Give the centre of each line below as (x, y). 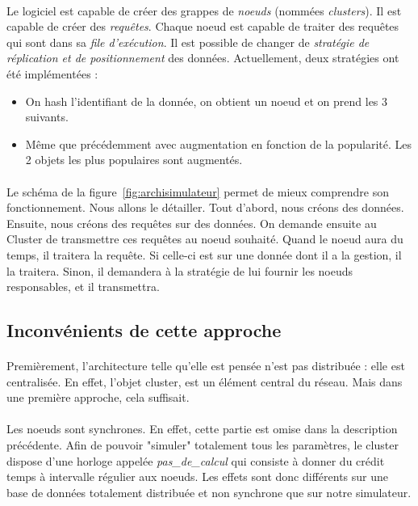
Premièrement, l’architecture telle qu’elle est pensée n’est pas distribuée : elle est (206, 366)
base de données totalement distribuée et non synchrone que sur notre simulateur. (209, 492)
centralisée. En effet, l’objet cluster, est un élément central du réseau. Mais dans (205, 381)
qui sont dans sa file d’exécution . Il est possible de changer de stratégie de (188, 42)
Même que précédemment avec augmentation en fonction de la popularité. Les (219, 143)
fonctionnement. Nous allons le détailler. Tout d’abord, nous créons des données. (205, 207)
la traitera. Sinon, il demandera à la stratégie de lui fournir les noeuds (180, 270)
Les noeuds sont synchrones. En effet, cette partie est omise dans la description (202, 429)
